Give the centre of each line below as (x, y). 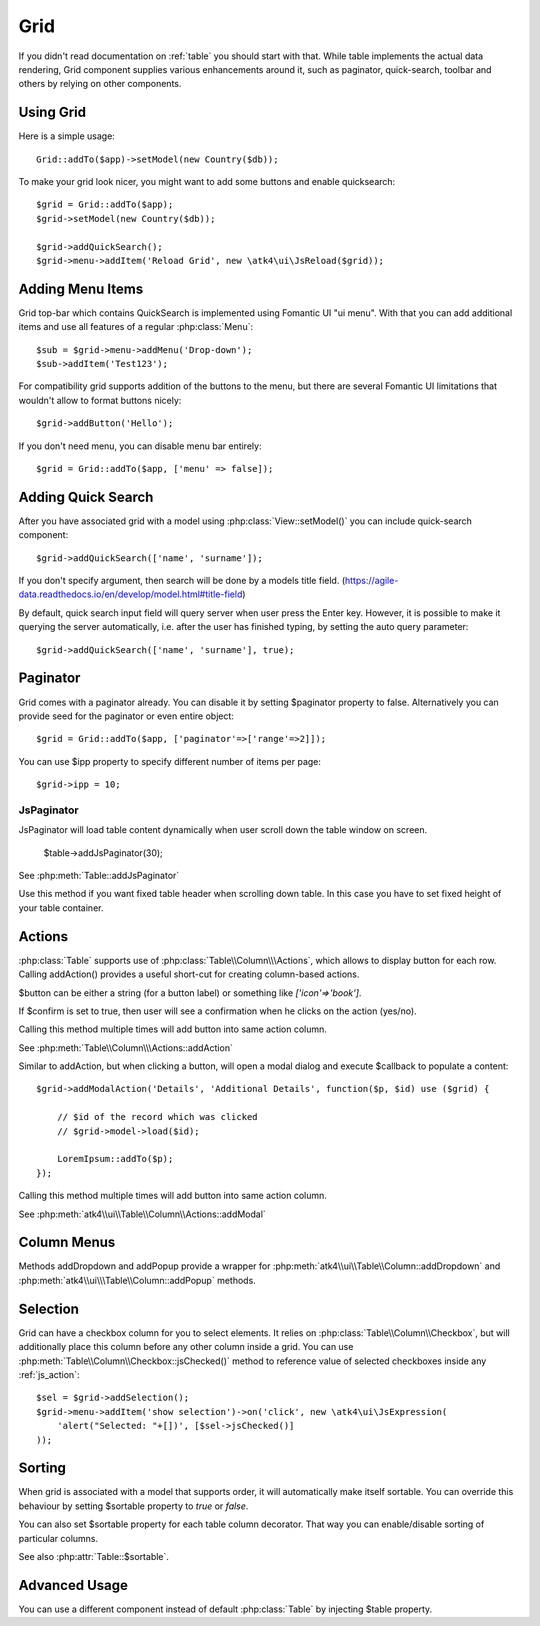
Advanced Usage (73, 1585)
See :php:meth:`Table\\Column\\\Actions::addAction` (126, 1047)
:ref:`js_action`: (49, 1374)
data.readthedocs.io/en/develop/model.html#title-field (130, 594)
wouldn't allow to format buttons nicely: (100, 400)
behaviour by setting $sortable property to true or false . (133, 1506)
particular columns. (58, 1538)
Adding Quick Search (86, 496)
